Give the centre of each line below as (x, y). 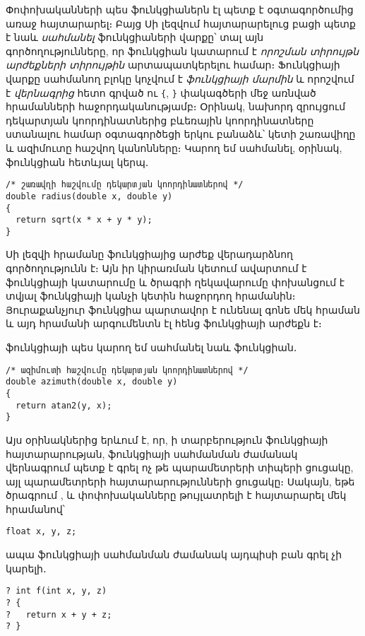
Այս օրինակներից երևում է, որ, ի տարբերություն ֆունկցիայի (167, 439)
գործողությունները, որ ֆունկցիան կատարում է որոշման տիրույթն (182, 51)
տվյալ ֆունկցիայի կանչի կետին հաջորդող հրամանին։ (151, 296)
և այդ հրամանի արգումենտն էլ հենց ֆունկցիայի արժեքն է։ (164, 323)
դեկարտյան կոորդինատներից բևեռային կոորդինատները (160, 120)
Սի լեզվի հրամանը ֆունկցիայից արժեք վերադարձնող (149, 254)
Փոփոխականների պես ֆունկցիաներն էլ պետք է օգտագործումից (180, 9)
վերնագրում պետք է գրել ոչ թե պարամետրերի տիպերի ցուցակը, (180, 467)
